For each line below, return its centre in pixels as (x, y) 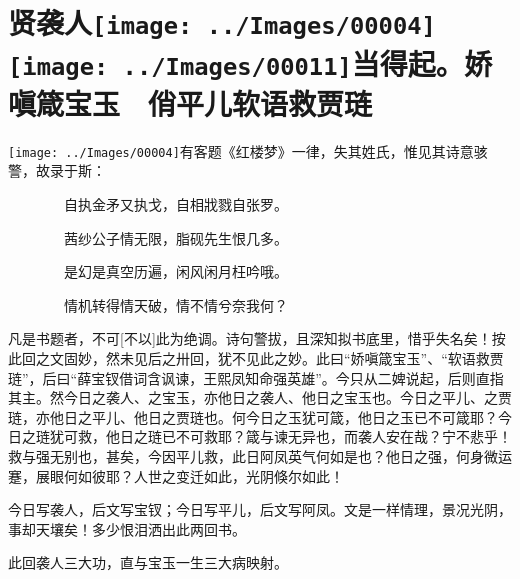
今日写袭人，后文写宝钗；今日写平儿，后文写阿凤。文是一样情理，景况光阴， (260, 509)
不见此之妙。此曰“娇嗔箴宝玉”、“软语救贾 (367, 357)
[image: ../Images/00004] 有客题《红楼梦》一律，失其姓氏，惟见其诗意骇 (248, 150)
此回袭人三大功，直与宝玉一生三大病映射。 (148, 562)
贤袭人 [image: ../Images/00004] (222, 22)
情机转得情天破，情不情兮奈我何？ (175, 304)
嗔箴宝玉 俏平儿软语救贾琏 (190, 102)
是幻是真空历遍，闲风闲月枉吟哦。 (175, 271)
